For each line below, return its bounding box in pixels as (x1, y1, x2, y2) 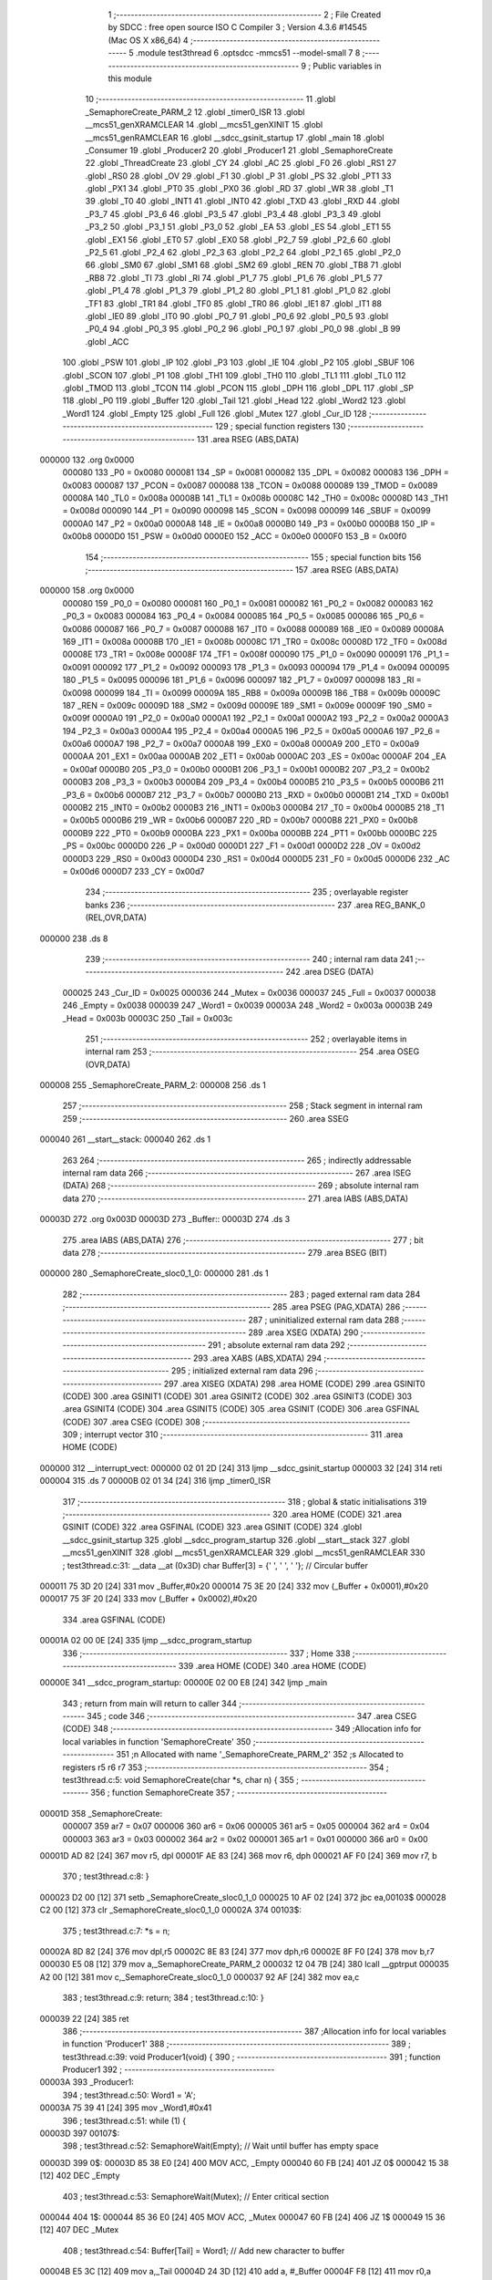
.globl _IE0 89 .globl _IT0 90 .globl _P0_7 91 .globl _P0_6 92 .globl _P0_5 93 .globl (85, 310, 389, 321)
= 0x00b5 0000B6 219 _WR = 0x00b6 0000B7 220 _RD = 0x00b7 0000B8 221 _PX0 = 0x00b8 (62, 814, 418, 825)
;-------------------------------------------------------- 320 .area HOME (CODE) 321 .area (62, 1509, 403, 1520)
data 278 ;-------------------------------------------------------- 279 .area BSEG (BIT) (62, 1247, 387, 1258)
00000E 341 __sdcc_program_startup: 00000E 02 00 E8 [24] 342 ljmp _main (39, 1677, 328, 1688)
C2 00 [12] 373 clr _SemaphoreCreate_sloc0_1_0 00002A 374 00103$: (39, 1904, 302, 1915)
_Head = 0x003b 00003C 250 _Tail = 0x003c (62, 1012, 233, 1023)
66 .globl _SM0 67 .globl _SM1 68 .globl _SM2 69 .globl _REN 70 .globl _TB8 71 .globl (85, 260, 402, 271)
